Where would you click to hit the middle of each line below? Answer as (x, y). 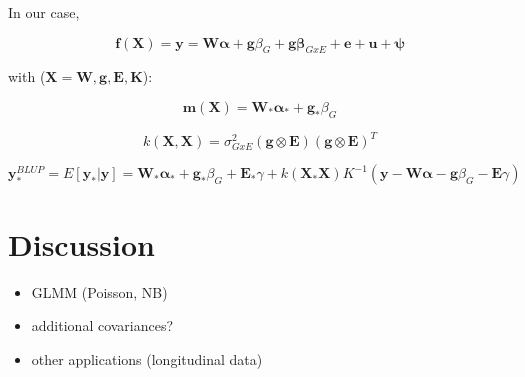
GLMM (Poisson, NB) (99, 291)
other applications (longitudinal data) (147, 358)
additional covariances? (102, 325)
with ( (27, 76)
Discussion (81, 243)
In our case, (44, 12)
